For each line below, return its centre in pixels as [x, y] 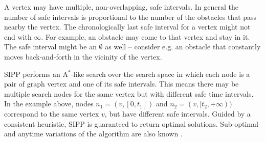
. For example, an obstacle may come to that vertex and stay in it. [146, 36]
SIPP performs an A [36, 74]
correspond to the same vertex [52, 113]
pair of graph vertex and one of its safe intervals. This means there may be [122, 84]
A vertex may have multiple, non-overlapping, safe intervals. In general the [122, 7]
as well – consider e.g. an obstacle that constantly [183, 47]
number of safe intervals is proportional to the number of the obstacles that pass [130, 17]
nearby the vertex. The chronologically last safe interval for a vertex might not [127, 27]
